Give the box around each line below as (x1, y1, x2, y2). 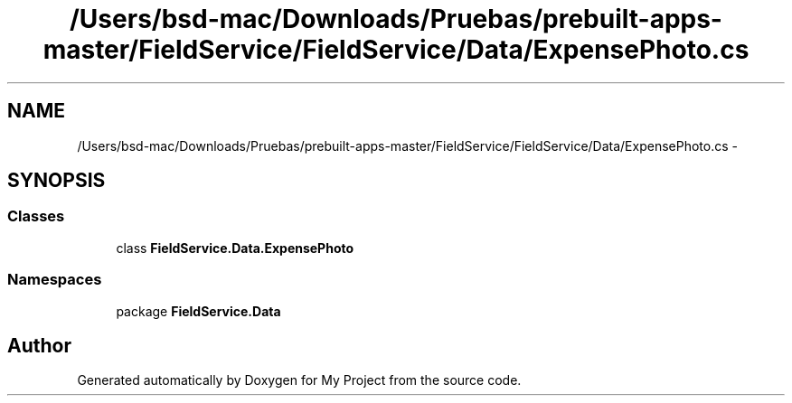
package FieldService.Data (116, 303, 281, 319)
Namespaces (7, 270, 102, 289)
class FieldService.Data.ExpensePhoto (116, 239, 354, 256)
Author (7, 333, 71, 357)
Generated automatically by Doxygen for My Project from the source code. (77, 372, 522, 389)
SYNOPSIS (7, 169, 106, 192)
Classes (7, 207, 65, 226)
